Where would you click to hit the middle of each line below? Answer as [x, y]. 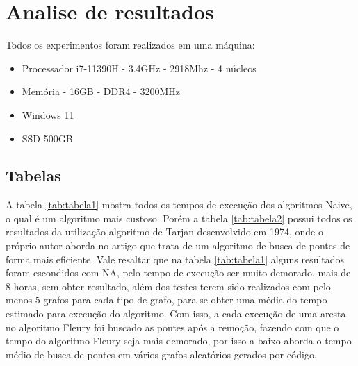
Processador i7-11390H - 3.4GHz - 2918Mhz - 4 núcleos [139, 68]
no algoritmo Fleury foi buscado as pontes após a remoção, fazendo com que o [172, 327]
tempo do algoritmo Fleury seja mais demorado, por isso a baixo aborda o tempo [179, 341]
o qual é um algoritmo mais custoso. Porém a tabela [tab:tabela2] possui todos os [179, 218]
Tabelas [33, 175]
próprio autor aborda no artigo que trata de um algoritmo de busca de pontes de [178, 246]
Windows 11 [48, 114]
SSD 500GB [47, 138]
